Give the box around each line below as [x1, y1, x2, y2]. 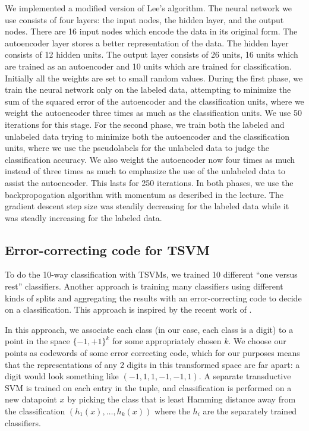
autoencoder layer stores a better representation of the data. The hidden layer [5, 36, 289, 49]
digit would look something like [5, 370, 119, 382]
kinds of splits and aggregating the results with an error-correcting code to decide [5, 291, 302, 304]
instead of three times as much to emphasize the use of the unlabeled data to [5, 165, 286, 177]
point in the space [5, 335, 70, 347]
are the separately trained [203, 405, 297, 417]
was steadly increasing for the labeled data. [5, 211, 162, 224]
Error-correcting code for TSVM [5, 240, 210, 259]
